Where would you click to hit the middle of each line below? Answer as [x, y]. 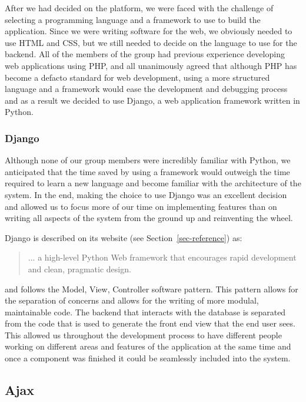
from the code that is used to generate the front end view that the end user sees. [150, 323]
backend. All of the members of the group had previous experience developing [145, 54]
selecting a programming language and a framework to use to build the [133, 19]
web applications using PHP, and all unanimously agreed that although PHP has [151, 65]
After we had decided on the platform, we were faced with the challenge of [139, 8]
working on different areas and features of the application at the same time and [148, 346]
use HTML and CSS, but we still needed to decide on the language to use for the [151, 42]
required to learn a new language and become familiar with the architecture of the [153, 183]
